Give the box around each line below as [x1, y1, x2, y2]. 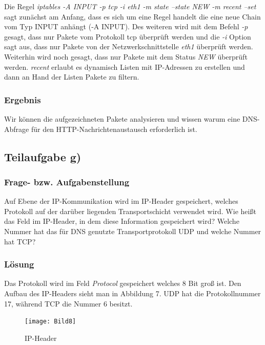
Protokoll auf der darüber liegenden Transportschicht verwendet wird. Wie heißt [4, 205, 256, 216]
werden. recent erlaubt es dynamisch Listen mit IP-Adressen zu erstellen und [4, 61, 245, 72]
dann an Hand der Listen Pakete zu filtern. [4, 71, 139, 82]
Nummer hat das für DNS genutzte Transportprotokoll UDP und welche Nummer [4, 225, 261, 236]
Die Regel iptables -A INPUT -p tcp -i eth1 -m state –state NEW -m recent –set [4, 1, 256, 11]
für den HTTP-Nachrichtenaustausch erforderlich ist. [31, 123, 197, 134]
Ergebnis [4, 93, 41, 106]
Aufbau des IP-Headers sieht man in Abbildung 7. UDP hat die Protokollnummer [4, 287, 261, 298]
